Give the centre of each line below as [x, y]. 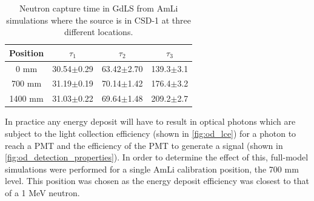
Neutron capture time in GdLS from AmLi [99, 8]
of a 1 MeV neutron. [42, 192]
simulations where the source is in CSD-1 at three [99, 20]
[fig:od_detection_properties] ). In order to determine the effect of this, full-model [157, 157]
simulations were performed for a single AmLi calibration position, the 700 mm [152, 169]
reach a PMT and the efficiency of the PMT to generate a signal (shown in [144, 145]
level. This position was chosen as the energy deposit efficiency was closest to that [157, 181]
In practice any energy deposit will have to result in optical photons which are [150, 121]
